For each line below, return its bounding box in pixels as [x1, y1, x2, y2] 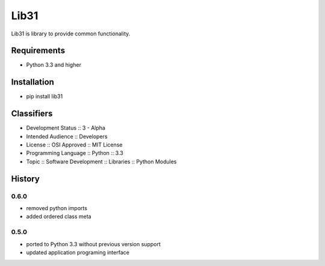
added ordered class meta [26, 213, 91, 220]
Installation [11, 77, 54, 87]
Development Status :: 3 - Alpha [26, 124, 105, 131]
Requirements [11, 46, 66, 56]
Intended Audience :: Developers [26, 133, 108, 140]
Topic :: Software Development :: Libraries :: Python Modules [26, 158, 177, 165]
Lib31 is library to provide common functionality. [11, 30, 131, 37]
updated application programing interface [26, 249, 129, 256]
